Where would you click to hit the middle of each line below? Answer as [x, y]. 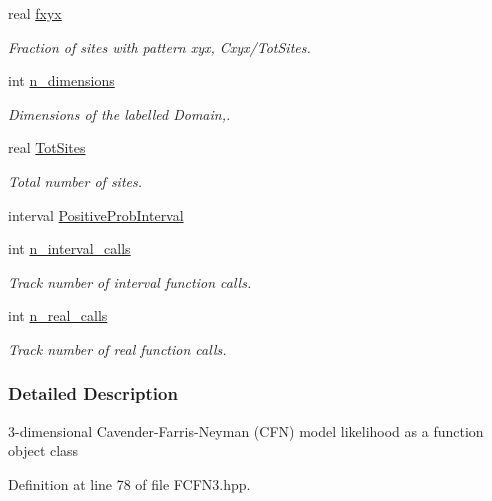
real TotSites [47, 147]
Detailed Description [93, 393]
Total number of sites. [75, 180]
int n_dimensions [61, 80]
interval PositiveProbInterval [96, 214]
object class [43, 450]
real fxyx [35, 13]
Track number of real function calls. [117, 348]
